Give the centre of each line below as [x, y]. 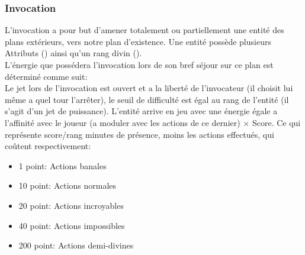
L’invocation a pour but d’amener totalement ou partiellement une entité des [145, 30]
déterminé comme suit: [46, 76]
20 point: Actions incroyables [71, 205]
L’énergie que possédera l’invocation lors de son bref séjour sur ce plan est [139, 64]
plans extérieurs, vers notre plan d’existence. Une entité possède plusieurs [138, 41]
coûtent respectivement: [48, 146]
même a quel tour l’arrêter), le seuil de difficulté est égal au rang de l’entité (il [147, 99]
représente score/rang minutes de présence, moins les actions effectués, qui [139, 134]
